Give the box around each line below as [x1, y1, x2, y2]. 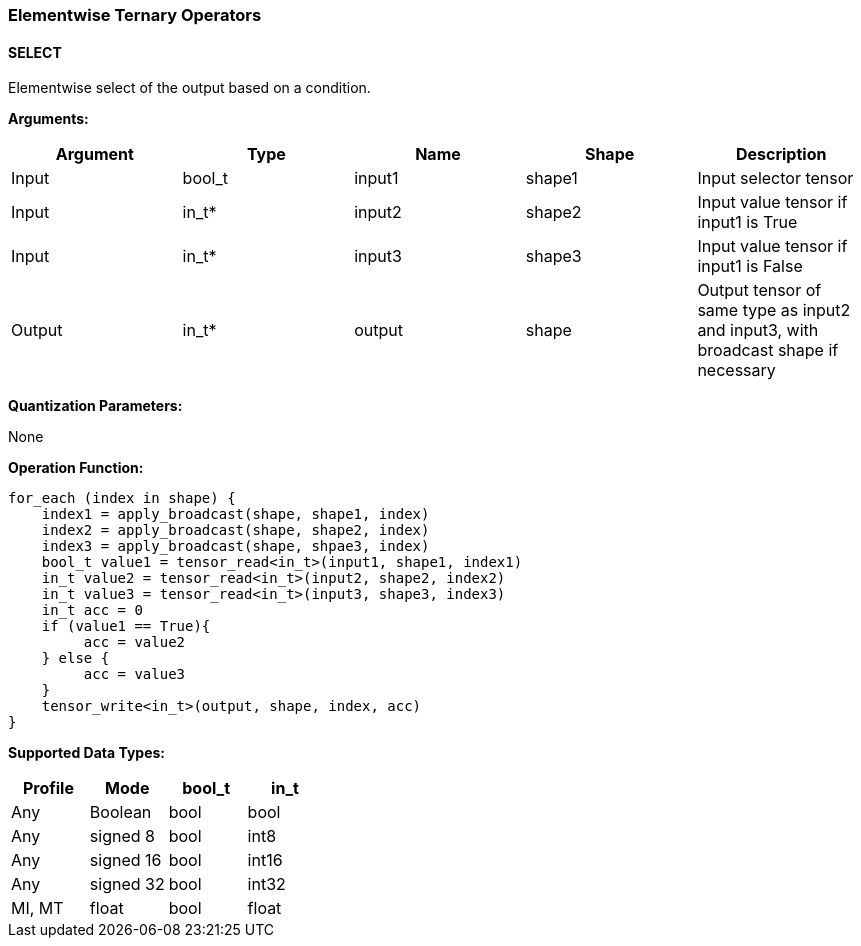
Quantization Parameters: [8, 397, 183, 415]
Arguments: [8, 110, 89, 128]
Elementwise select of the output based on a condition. [8, 79, 371, 97]
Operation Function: [8, 459, 144, 477]
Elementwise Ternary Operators [8, 5, 262, 25]
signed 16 [89, 850, 162, 871]
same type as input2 [697, 300, 851, 321]
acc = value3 [83, 666, 186, 683]
